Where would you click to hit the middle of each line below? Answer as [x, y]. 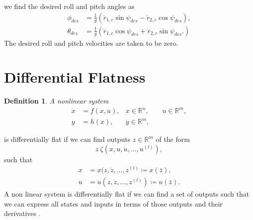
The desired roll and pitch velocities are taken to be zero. [91, 43]
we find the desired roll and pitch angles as [69, 6]
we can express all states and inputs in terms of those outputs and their [113, 203]
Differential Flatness [75, 77]
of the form [173, 139]
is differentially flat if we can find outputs [67, 139]
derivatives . [22, 213]
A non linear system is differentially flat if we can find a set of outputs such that [127, 194]
